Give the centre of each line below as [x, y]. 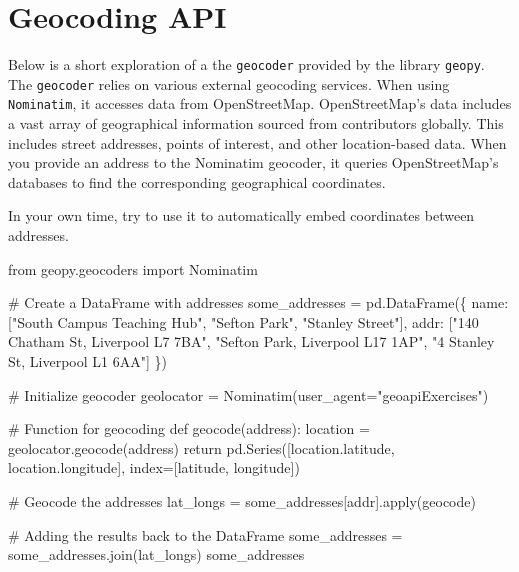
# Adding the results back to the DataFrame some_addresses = [205, 534]
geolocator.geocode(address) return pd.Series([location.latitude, [201, 447]
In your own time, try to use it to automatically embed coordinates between [241, 215]
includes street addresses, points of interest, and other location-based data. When [257, 142]
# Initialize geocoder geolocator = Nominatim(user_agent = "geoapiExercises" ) [248, 394]
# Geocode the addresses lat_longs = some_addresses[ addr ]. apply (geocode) [242, 501]
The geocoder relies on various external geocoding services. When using [229, 83]
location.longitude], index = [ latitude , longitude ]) [154, 467]
